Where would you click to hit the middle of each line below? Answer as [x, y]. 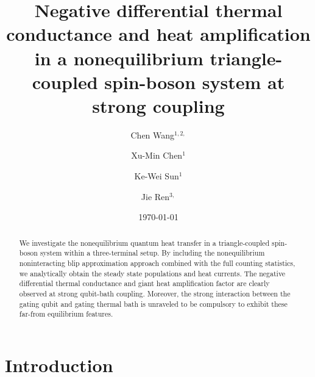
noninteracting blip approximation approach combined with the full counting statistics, [157, 263]
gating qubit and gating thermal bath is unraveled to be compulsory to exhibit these [153, 303]
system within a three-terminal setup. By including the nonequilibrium [152, 253]
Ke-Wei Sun [157, 176]
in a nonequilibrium [119, 58]
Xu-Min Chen [157, 155]
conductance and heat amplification [158, 34]
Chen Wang [153, 135]
